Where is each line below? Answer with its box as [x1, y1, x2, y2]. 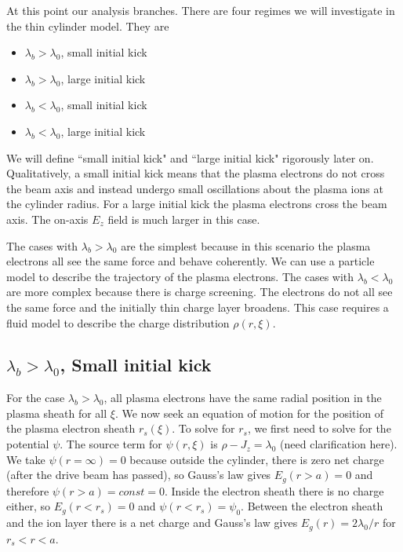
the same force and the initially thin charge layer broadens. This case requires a [6, 298, 389, 315]
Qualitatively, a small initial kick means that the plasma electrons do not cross [6, 165, 385, 181]
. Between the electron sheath [241, 498, 383, 514]
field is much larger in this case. [107, 210, 260, 227]
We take [6, 451, 45, 467]
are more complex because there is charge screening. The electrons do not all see [6, 283, 393, 300]
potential [6, 436, 49, 452]
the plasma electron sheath [6, 420, 136, 437]
